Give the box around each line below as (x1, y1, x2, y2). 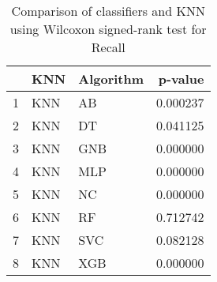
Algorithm (78, 70, 144, 88)
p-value (158, 70, 204, 88)
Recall (91, 38, 125, 56)
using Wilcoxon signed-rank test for (9, 20, 207, 38)
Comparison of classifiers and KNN (11, 2, 205, 20)
